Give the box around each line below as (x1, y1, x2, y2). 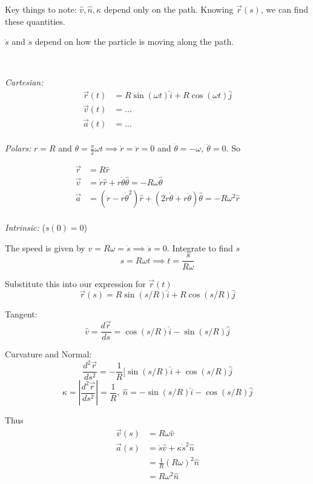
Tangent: (5, 308, 38, 320)
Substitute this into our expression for (5, 277, 146, 290)
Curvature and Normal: (5, 348, 92, 360)
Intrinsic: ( (5, 221, 45, 234)
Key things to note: (5, 3, 77, 15)
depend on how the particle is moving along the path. (35, 35, 234, 48)
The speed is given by (5, 241, 85, 254)
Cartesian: (5, 76, 44, 88)
